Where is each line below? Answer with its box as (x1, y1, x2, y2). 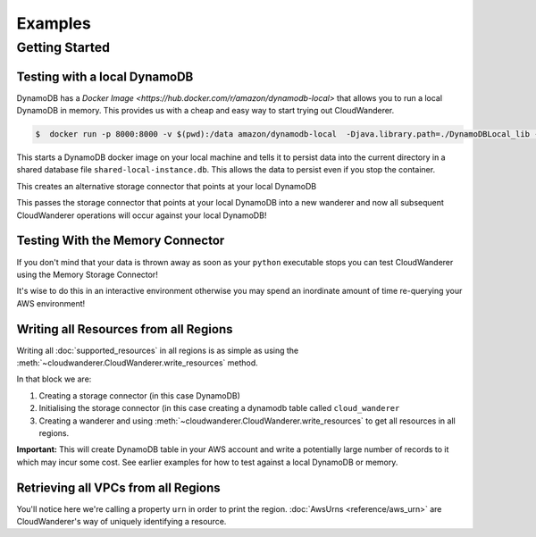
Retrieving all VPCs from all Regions (16, 480, 221, 495)
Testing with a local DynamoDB (16, 69, 194, 84)
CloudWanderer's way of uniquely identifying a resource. (16, 516, 227, 527)
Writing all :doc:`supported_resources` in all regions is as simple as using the (16, 345, 299, 356)
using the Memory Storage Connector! (16, 269, 158, 280)
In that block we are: (16, 373, 92, 384)
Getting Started (16, 39, 111, 55)
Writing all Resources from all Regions (16, 322, 233, 337)
